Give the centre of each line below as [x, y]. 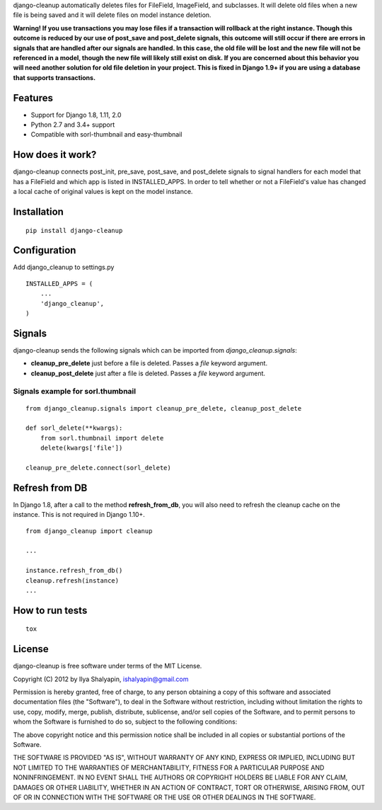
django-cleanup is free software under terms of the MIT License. [108, 666]
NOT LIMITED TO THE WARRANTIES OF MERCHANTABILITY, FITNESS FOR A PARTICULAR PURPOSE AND [169, 768]
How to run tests [50, 610]
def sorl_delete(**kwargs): [74, 428]
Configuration [45, 250]
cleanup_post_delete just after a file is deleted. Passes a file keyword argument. [148, 373]
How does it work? [55, 155]
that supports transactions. [54, 77]
